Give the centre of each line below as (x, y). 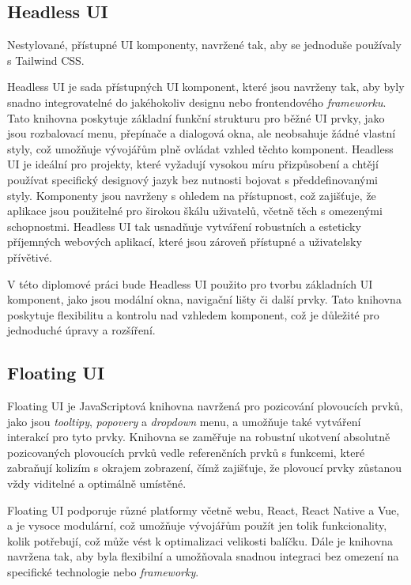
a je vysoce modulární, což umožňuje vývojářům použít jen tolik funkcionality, (197, 525)
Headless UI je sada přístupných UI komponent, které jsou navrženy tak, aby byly (206, 87)
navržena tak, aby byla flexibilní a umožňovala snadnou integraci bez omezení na (203, 556)
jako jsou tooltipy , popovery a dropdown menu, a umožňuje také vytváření (184, 421)
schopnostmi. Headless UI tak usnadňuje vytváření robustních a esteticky (184, 226)
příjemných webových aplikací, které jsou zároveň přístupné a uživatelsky (185, 242)
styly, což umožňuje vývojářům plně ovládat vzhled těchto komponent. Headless (200, 148)
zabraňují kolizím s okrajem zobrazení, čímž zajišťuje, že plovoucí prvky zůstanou (204, 468)
